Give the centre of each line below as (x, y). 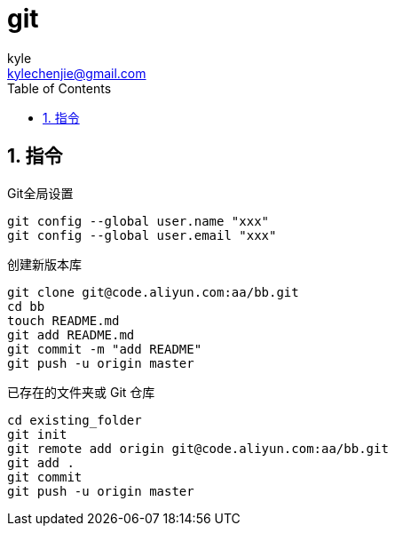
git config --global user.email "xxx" (142, 235)
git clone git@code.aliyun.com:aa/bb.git (153, 292)
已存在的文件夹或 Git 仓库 (81, 392)
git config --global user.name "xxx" (138, 221)
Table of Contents (59, 88)
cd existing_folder (75, 420)
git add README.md (71, 334)
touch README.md (63, 320)
